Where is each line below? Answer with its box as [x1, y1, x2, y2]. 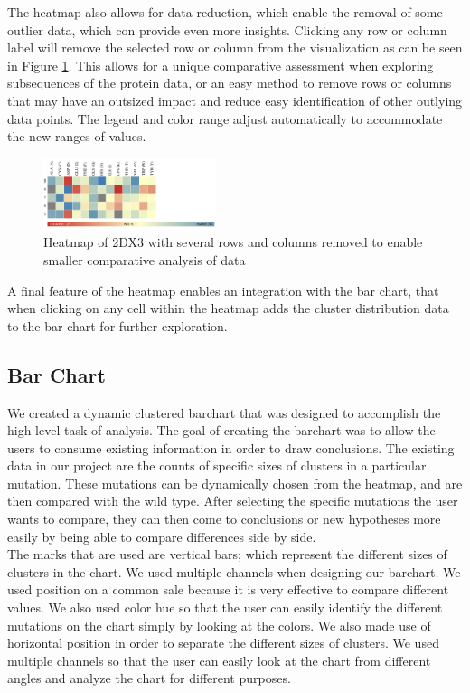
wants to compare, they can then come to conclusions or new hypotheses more [7, 509, 441, 528]
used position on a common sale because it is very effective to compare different [7, 580, 449, 599]
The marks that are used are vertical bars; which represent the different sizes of [7, 545, 447, 564]
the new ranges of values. [7, 127, 146, 146]
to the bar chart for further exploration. [7, 316, 228, 335]
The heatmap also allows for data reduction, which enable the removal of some [7, 3, 443, 21]
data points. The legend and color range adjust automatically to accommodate [7, 109, 443, 128]
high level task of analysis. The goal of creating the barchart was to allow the [7, 421, 436, 440]
